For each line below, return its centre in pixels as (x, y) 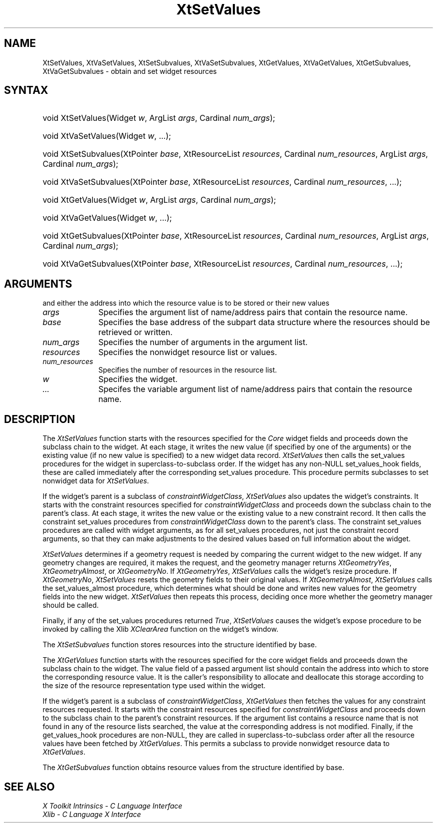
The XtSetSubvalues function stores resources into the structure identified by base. (180, 645)
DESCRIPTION (40, 419)
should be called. (71, 605)
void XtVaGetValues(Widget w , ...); (107, 218)
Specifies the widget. (138, 379)
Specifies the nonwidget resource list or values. (188, 352)
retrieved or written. (135, 332)
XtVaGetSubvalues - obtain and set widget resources (130, 71)
